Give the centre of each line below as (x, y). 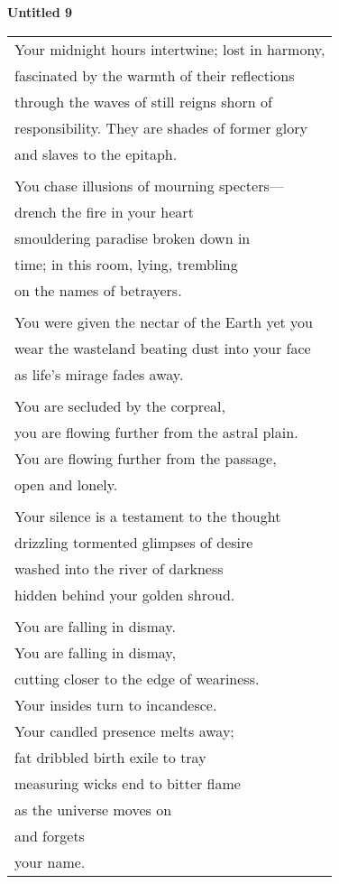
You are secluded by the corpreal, (120, 405)
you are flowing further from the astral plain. (156, 432)
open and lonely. (66, 484)
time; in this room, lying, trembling (126, 264)
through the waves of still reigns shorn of (143, 101)
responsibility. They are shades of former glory (161, 127)
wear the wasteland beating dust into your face (163, 348)
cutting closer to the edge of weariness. (137, 678)
